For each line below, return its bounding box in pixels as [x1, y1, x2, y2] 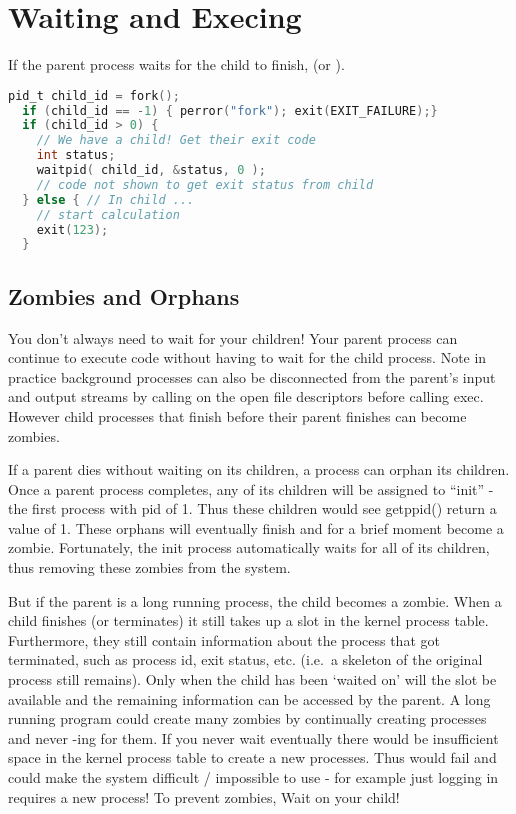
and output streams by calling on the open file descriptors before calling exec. [8, 386, 484, 407]
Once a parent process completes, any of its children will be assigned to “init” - [8, 478, 494, 499]
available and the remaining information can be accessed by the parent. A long [8, 688, 491, 709]
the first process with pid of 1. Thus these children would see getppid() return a [8, 498, 497, 519]
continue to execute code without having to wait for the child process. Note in [8, 347, 487, 368]
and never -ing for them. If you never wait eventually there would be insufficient [8, 727, 499, 748]
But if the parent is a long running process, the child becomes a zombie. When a [8, 590, 502, 611]
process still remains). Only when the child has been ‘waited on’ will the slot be [8, 669, 497, 690]
